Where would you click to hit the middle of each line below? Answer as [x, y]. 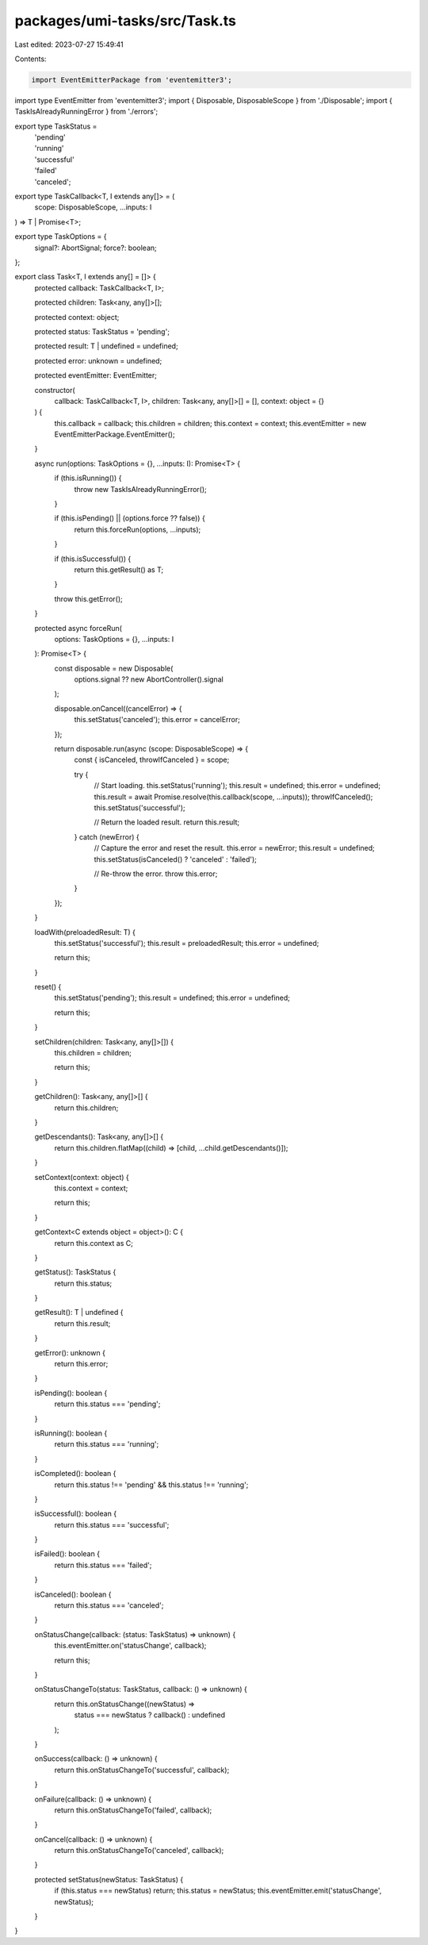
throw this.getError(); [88, 598]
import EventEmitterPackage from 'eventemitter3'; [132, 80]
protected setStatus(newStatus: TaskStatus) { [109, 1879]
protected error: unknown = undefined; [98, 360]
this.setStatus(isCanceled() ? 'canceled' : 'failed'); [176, 859]
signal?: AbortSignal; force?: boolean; [96, 248]
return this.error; [81, 1364]
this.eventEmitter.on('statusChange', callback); [130, 1646]
